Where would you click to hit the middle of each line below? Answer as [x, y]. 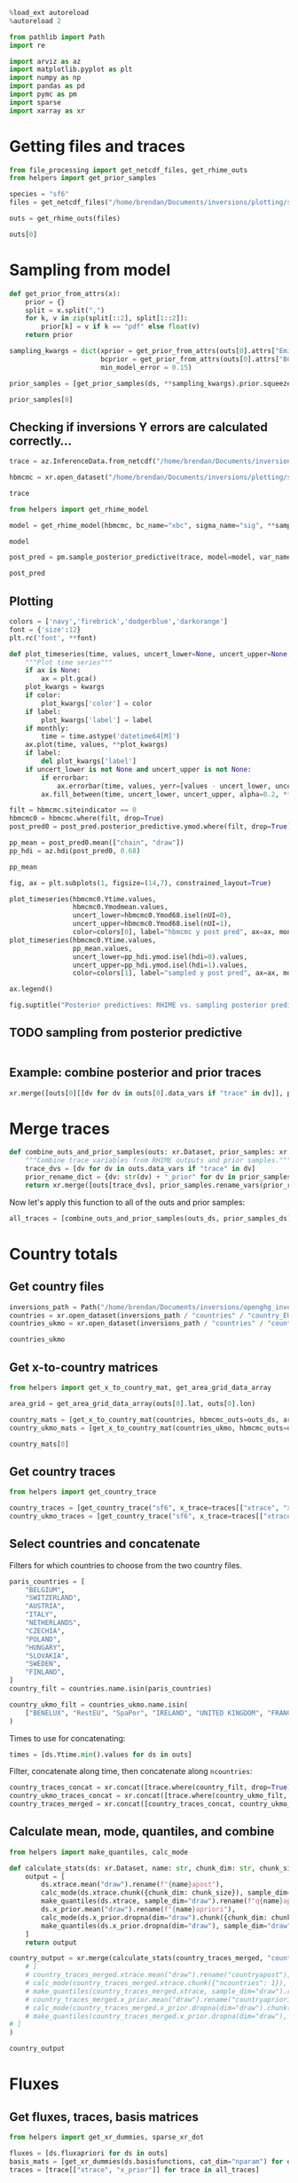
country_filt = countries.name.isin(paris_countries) [111, 1689]
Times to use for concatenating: [67, 1738]
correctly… [41, 440]
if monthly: [47, 728]
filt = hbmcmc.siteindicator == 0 [73, 810]
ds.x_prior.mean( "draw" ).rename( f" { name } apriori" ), [139, 1910]
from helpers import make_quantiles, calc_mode [99, 1852]
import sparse [35, 102]
